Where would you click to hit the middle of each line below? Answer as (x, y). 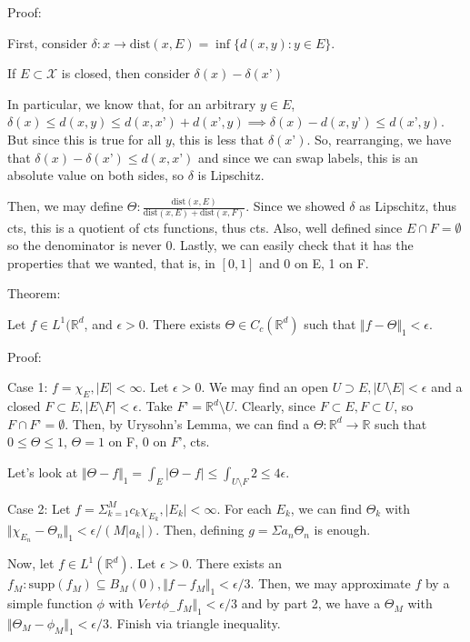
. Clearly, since (275, 406)
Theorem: (34, 293)
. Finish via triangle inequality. (195, 622)
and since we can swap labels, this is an (308, 157)
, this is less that (218, 139)
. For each (244, 508)
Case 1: (28, 387)
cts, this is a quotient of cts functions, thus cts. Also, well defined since (205, 227)
